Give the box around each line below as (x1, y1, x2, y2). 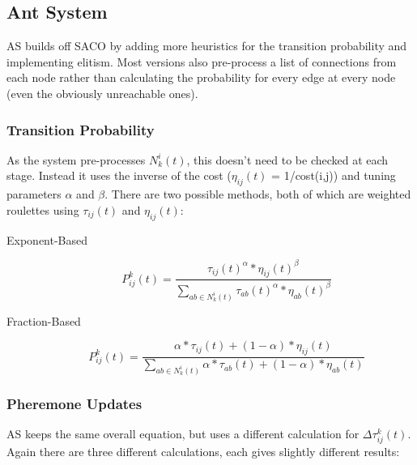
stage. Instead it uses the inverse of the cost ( (6, 167, 232, 184)
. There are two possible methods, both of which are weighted (104, 186, 411, 203)
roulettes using (6, 201, 79, 218)
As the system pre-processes (6, 151, 146, 168)
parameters (6, 186, 62, 203)
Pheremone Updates (6, 393, 143, 413)
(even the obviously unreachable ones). (6, 84, 198, 101)
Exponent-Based (6, 231, 88, 248)
